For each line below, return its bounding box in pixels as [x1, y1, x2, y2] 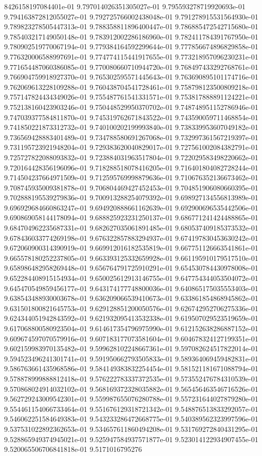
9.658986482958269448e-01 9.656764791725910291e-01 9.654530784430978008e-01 [4, 262, 258, 273]
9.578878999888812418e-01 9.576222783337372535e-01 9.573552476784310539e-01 [4, 373, 258, 384]
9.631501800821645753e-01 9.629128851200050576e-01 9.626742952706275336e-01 [4, 302, 258, 313]
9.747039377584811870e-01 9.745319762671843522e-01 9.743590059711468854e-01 [4, 111, 258, 122]
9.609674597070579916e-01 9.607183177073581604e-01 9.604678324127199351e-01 [4, 333, 258, 344]
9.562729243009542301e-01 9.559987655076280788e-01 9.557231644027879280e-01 [4, 393, 258, 404]
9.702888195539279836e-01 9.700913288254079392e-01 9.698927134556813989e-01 [4, 192, 258, 203]
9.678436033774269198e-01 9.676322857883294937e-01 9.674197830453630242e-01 [4, 232, 258, 243]
